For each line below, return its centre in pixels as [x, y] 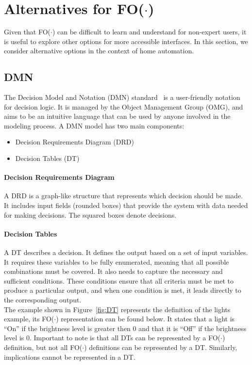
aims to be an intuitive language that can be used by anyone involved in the [117, 116]
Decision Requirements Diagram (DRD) [75, 142]
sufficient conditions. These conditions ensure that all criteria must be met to [119, 280]
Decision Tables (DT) [47, 158]
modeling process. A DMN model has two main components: [94, 125]
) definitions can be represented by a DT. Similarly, [161, 347]
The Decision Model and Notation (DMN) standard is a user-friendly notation [122, 97]
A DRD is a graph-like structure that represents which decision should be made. [123, 196]
